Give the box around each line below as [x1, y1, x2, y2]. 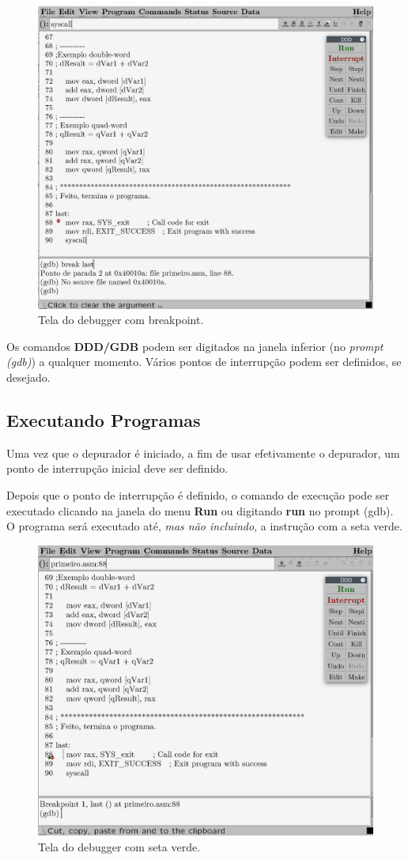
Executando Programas [6, 407, 201, 432]
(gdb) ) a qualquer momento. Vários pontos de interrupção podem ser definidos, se [6, 353, 402, 370]
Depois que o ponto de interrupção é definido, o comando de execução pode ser [6, 486, 390, 503]
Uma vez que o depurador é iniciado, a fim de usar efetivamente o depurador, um [6, 444, 400, 461]
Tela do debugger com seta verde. [38, 839, 201, 855]
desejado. [6, 368, 51, 385]
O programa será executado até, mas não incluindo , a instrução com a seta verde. [6, 518, 402, 534]
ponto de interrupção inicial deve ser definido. [6, 460, 229, 477]
